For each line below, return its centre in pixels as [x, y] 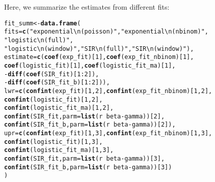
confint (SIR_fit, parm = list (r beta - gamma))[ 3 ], [85, 159]
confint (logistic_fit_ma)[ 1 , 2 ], [59, 108]
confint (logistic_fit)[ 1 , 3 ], [53, 142]
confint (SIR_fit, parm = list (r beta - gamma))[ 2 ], [85, 116]
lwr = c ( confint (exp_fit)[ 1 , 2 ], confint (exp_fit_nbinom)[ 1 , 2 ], [108, 91]
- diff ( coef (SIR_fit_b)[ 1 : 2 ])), [57, 83]
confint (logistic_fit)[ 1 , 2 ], [53, 99]
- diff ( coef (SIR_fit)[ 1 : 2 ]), [52, 74]
